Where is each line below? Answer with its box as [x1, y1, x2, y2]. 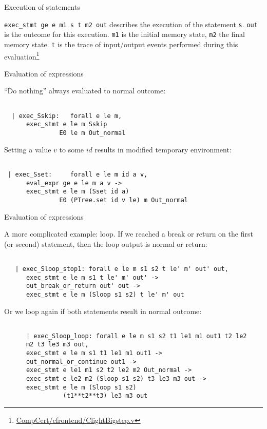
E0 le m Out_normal [59, 129, 126, 136]
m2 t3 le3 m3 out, [26, 341, 89, 348]
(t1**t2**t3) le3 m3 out [63, 392, 148, 400]
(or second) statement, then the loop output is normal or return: [4, 238, 207, 249]
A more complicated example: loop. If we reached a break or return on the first [4, 228, 253, 239]
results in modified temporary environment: [94, 144, 232, 154]
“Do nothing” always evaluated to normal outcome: [4, 85, 166, 96]
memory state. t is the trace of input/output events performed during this [4, 38, 238, 49]
